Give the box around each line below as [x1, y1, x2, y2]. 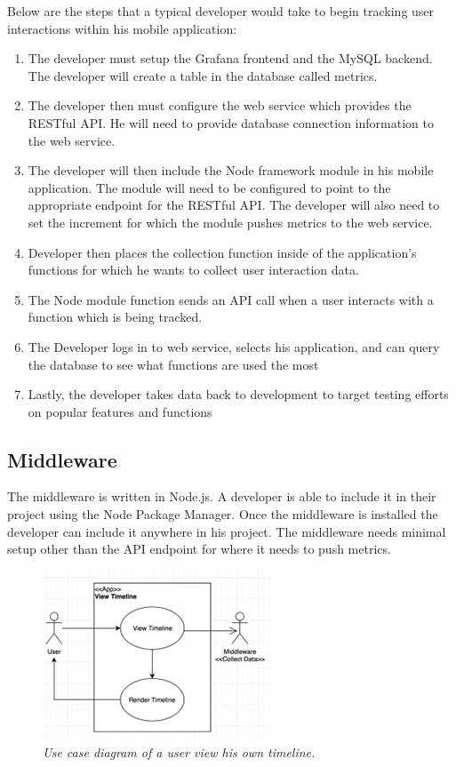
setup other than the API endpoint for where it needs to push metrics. [7, 539, 391, 558]
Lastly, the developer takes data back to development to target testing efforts [28, 385, 449, 403]
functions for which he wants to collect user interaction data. [28, 260, 359, 279]
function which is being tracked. [28, 308, 203, 326]
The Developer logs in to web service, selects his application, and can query [28, 337, 440, 356]
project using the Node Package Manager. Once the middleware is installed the [7, 505, 438, 523]
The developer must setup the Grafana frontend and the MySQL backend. [28, 49, 433, 68]
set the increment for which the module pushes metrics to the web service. [28, 212, 433, 231]
